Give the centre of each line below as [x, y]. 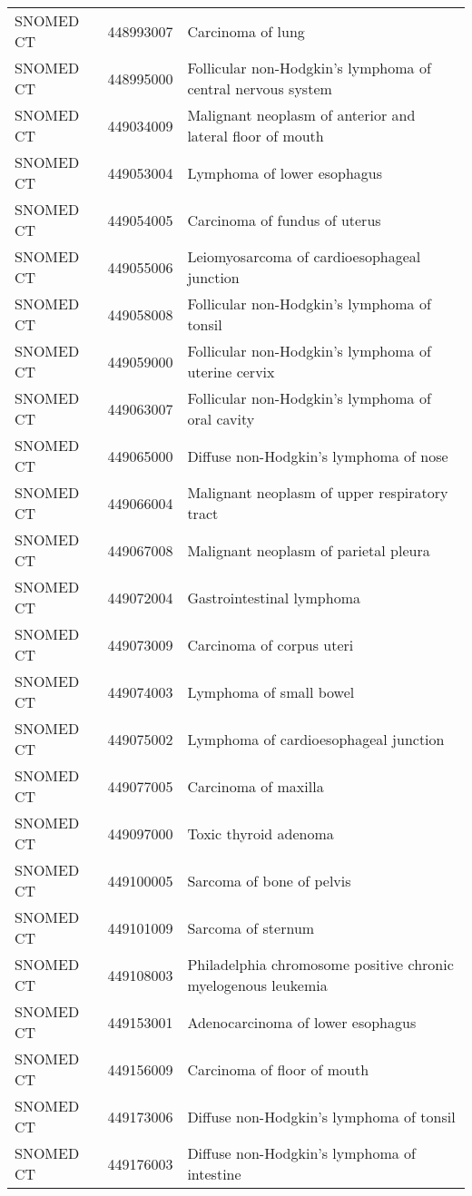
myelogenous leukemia [257, 985]
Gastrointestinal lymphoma [274, 597]
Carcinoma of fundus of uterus [284, 220]
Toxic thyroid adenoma [261, 833]
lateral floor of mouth [256, 136]
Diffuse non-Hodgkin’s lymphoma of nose [318, 456]
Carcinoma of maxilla [256, 786]
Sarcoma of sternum [251, 927]
